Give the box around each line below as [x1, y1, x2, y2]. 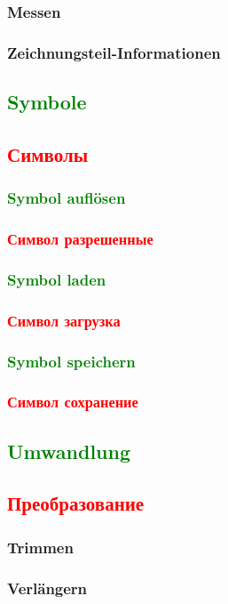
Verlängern [7, 576, 88, 599]
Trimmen [7, 536, 74, 558]
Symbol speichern [7, 350, 136, 372]
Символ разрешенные [7, 228, 153, 250]
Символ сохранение [7, 391, 138, 413]
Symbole [7, 88, 87, 116]
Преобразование [7, 489, 145, 517]
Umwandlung [7, 437, 130, 464]
